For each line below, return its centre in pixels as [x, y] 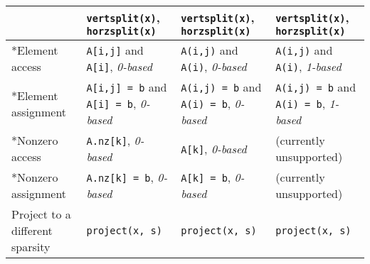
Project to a [41, 214]
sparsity [31, 247]
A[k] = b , [206, 177]
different [32, 230]
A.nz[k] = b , [120, 177]
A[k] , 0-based [214, 148]
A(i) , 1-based [308, 66]
